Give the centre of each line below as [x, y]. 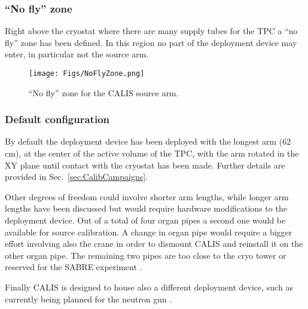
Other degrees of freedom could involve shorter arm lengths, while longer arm [147, 196]
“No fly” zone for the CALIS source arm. [104, 92]
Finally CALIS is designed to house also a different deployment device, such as [149, 287]
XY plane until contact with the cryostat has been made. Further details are [145, 165]
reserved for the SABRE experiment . [74, 267]
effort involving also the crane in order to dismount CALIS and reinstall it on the [154, 244]
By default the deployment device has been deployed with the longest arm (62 [148, 141]
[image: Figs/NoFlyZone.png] [87, 74]
